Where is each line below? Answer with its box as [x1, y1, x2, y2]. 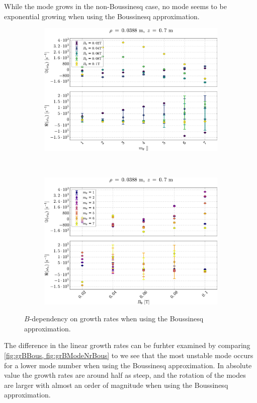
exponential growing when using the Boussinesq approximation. [4, 11, 200, 21]
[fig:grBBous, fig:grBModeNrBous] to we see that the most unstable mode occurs [4, 350, 253, 360]
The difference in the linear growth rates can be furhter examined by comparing [4, 340, 250, 351]
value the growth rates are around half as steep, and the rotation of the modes [4, 370, 246, 380]
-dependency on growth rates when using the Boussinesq [29, 313, 204, 324]
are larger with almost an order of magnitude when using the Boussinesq [4, 379, 228, 390]
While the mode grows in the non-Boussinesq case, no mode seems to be [4, 1, 227, 11]
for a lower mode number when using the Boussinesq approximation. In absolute [4, 360, 252, 370]
